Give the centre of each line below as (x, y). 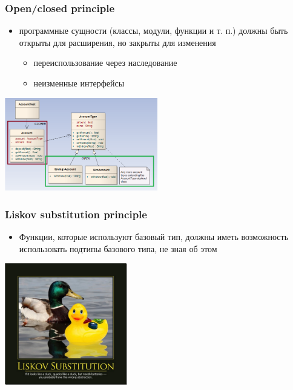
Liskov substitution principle (76, 214)
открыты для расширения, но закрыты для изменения (117, 42)
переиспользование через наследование (105, 63)
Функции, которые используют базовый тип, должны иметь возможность (154, 237)
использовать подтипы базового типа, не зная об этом (118, 248)
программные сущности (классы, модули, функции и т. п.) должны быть (153, 31)
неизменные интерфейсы (79, 83)
